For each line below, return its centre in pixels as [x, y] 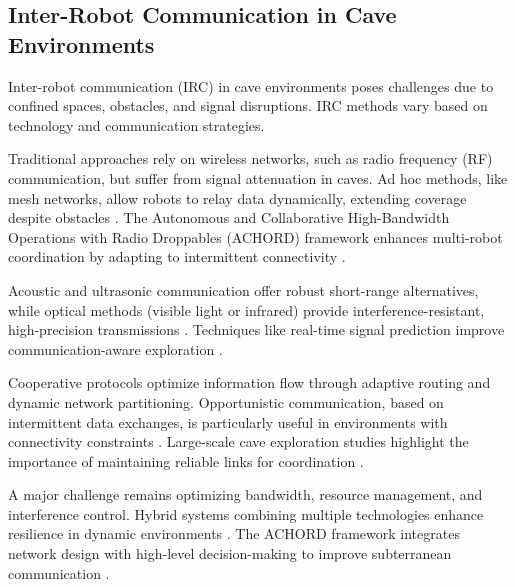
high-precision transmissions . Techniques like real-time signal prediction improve [256, 329]
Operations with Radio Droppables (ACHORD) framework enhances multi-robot [255, 236]
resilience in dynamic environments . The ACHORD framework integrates [234, 533]
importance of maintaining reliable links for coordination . [186, 460]
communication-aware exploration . [115, 348]
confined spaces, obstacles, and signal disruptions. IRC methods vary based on [248, 105]
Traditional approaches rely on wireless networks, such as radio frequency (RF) [250, 158]
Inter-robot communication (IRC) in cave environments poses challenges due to [251, 85]
